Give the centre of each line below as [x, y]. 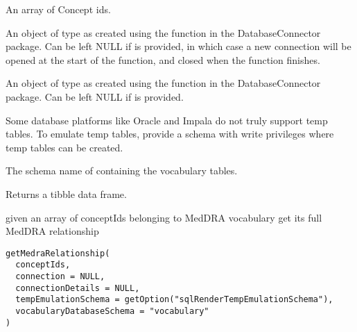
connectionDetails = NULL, [78, 288]
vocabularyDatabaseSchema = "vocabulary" [112, 311]
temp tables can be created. [64, 147]
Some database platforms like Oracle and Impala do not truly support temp [167, 120]
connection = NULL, [60, 277]
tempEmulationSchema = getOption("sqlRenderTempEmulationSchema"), [174, 300]
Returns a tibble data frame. [66, 193]
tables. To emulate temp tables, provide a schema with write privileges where [170, 134]
